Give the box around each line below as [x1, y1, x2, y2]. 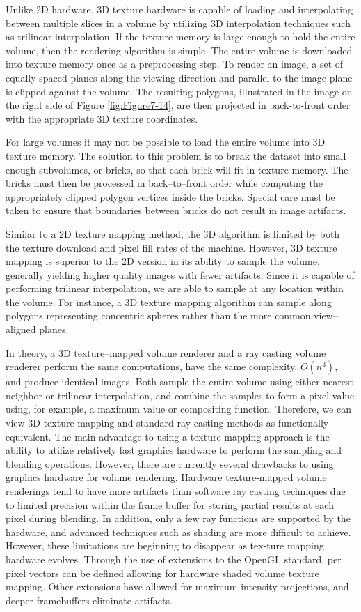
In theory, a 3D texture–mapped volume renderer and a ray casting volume [6, 345, 326, 360]
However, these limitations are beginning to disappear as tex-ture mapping [6, 538, 324, 553]
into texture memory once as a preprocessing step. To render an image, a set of [6, 56, 344, 71]
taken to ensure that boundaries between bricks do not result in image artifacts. [6, 203, 346, 217]
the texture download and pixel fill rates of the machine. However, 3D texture [6, 240, 337, 254]
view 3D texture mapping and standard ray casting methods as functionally [6, 415, 329, 430]
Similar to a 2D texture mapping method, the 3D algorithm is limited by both [6, 226, 340, 240]
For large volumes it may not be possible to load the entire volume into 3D [6, 135, 326, 149]
